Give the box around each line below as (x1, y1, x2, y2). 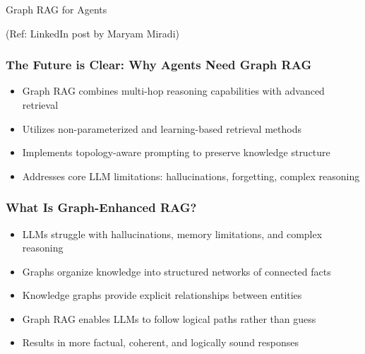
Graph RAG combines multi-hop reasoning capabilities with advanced (22, 83, 325, 98)
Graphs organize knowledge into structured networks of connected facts (22, 264, 331, 278)
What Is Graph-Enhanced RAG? (6, 199, 197, 216)
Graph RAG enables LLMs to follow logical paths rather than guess (22, 311, 316, 326)
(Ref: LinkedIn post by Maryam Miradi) (6, 25, 179, 40)
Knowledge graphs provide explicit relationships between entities (22, 288, 302, 302)
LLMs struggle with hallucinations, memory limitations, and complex (22, 226, 323, 241)
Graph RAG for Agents (6, 1, 107, 16)
